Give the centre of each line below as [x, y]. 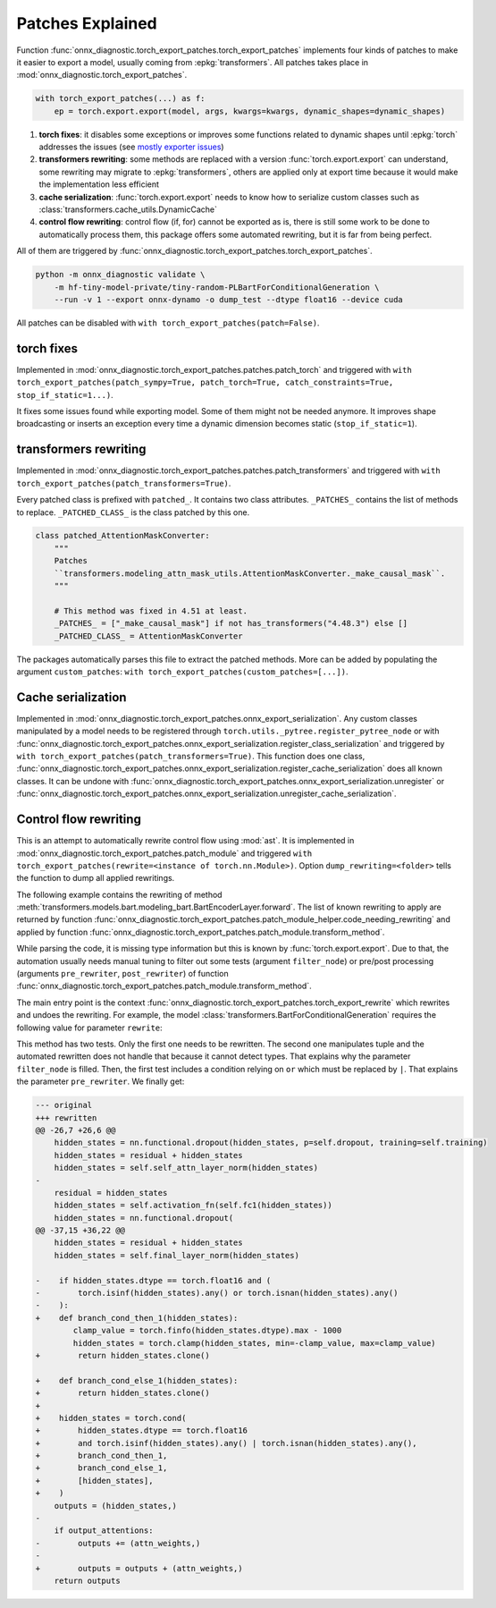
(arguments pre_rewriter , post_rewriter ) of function [122, 974]
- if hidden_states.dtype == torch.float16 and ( [153, 1280]
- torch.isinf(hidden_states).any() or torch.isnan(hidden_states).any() [217, 1293]
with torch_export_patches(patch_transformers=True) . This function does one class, [191, 757]
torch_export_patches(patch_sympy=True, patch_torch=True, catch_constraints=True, [205, 383]
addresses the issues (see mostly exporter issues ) [131, 147]
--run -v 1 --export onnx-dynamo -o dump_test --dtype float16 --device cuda [229, 299]
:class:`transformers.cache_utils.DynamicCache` [128, 209]
